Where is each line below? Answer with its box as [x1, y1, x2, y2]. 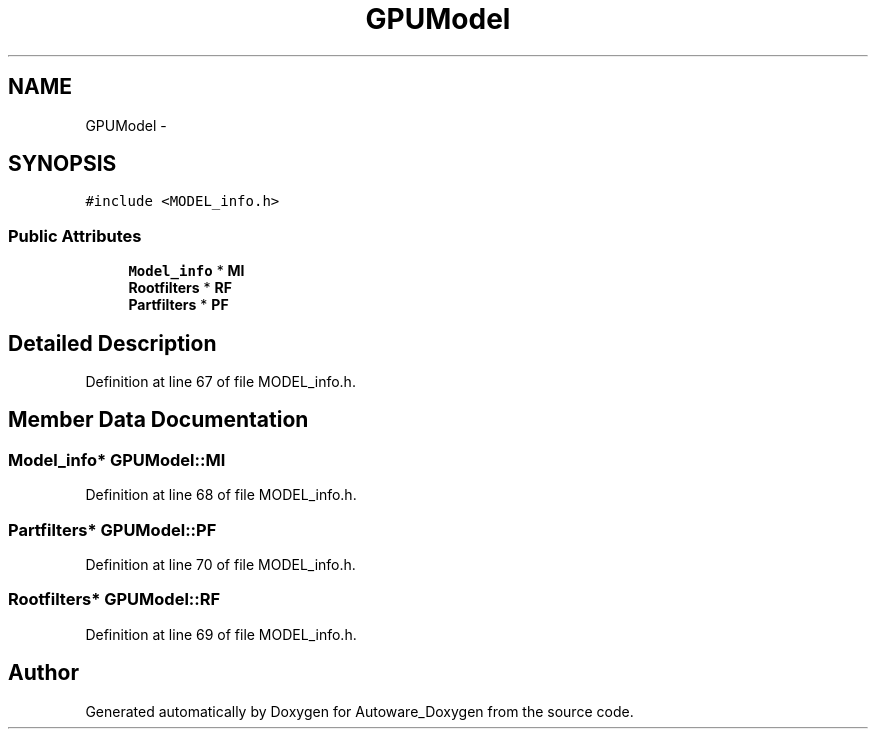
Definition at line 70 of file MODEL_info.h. [85, 556, 356, 573]
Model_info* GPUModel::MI [8, 449, 226, 470]
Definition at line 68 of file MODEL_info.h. [85, 486, 357, 504]
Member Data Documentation [8, 407, 309, 433]
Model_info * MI [128, 262, 245, 280]
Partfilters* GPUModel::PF [8, 519, 217, 540]
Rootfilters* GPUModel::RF [8, 589, 221, 610]
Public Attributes [8, 225, 142, 246]
